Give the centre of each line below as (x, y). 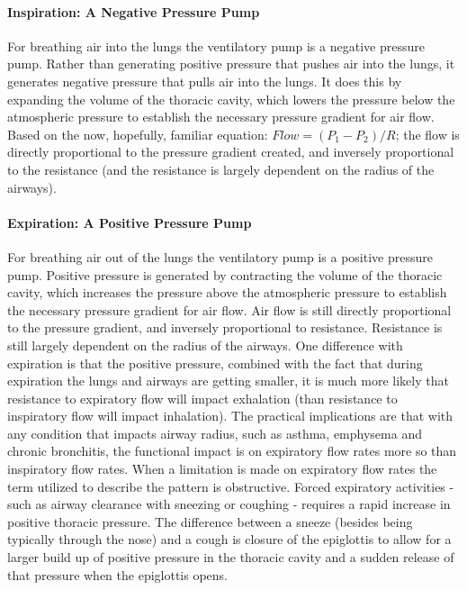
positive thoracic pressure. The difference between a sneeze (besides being (210, 521)
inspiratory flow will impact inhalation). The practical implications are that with (230, 416)
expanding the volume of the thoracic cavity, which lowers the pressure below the (231, 99)
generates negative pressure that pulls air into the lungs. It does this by (205, 81)
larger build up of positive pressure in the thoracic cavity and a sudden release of (231, 557)
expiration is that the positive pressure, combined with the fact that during (215, 363)
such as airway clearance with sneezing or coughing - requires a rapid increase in (229, 504)
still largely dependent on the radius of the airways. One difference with (205, 345)
